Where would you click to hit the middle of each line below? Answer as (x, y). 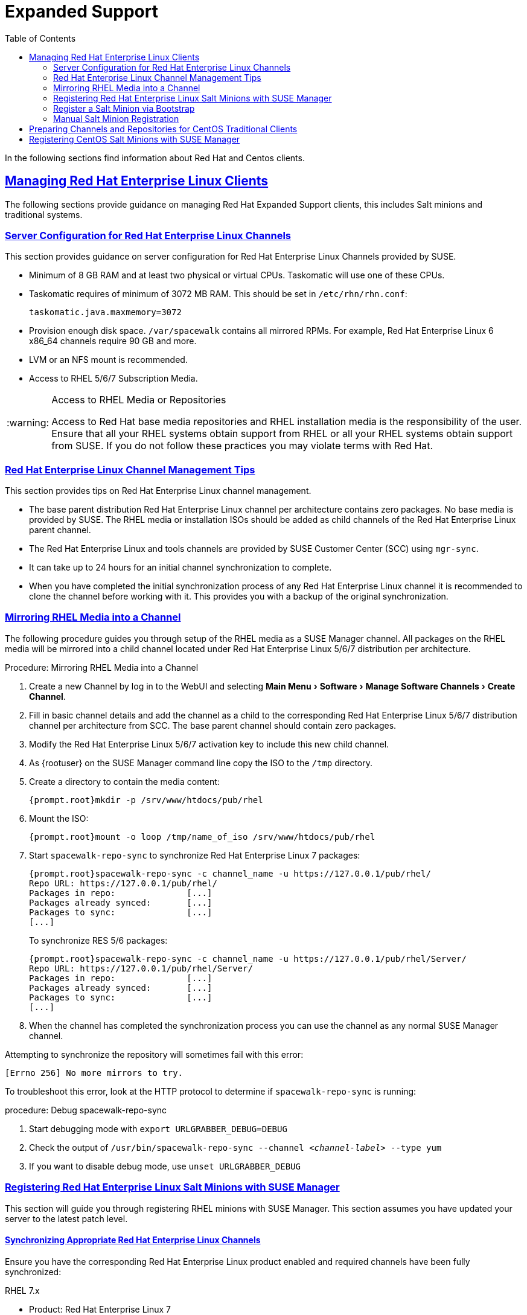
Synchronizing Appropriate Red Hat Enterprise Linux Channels (133, 1240)
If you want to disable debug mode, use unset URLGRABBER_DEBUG (165, 1166)
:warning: (28, 423)
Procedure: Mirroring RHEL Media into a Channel (102, 667)
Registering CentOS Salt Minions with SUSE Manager (135, 139)
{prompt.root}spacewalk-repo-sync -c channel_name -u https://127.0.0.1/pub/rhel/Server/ (248, 958)
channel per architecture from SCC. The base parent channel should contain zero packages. (213, 725)
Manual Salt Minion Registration (116, 118)
